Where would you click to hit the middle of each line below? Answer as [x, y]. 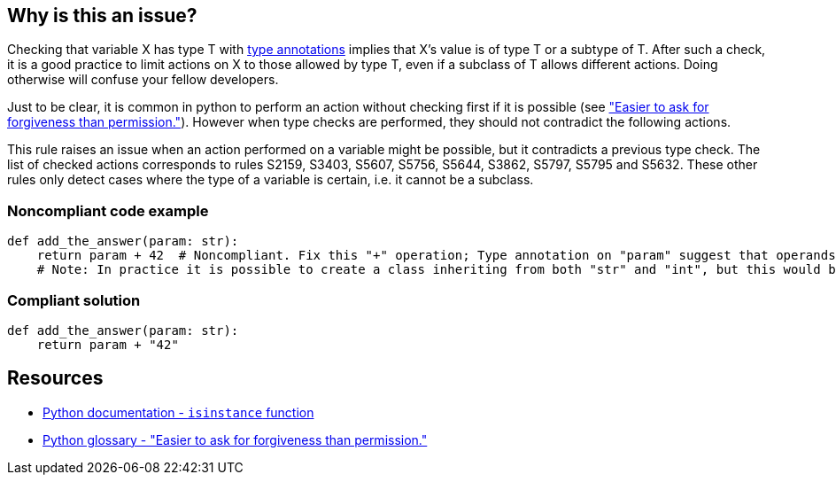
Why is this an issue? [102, 16]
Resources [55, 378]
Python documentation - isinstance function [178, 412]
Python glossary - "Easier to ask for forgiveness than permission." [235, 439]
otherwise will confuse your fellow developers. [143, 80]
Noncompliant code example [108, 210]
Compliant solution [74, 300]
